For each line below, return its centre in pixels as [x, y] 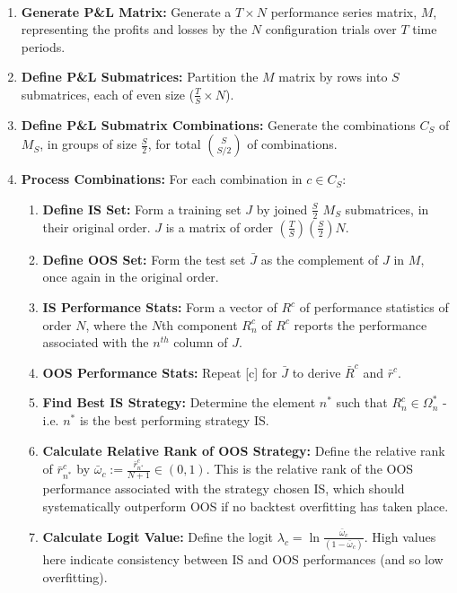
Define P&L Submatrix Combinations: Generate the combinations [218, 124]
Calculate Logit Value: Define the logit [158, 536]
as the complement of [320, 259]
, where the [116, 324]
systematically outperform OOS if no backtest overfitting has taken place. [246, 506]
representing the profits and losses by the [134, 29]
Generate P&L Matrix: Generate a [126, 11]
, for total [174, 144]
